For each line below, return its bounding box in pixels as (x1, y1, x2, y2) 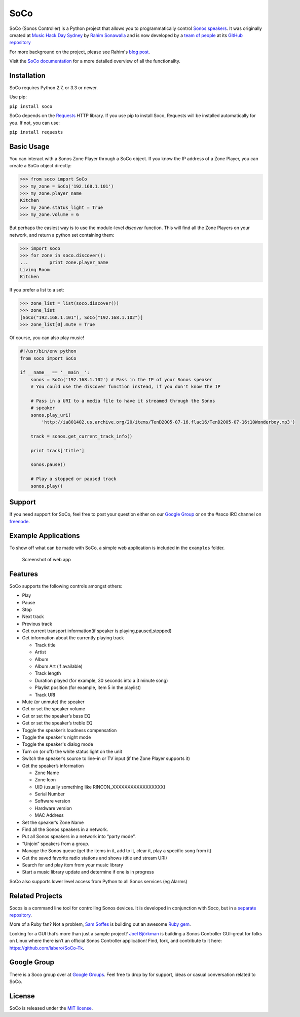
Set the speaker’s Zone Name (22, 819, 84, 825)
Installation (9, 71, 46, 80)
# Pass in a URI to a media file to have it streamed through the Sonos (30, 398, 215, 404)
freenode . (9, 518, 30, 524)
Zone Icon (34, 777, 56, 783)
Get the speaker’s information (22, 762, 84, 769)
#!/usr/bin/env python (20, 348, 77, 354)
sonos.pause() (30, 462, 66, 467)
